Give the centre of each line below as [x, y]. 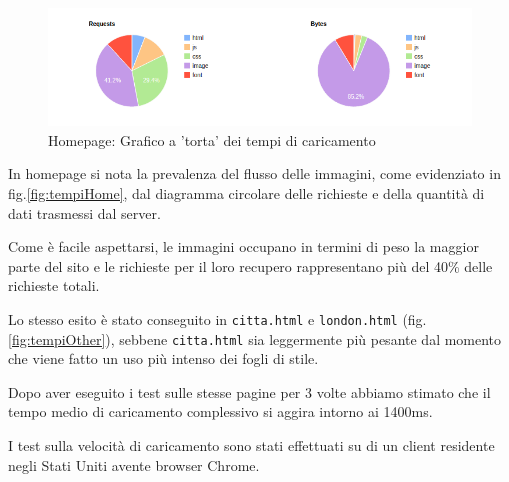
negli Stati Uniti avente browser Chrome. [134, 464]
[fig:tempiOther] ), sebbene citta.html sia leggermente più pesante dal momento [255, 338]
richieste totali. [54, 285]
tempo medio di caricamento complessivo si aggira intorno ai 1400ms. [220, 411]
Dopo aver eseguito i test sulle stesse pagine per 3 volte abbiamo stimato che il [249, 391]
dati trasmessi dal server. [84, 212]
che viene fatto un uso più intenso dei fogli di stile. [163, 358]
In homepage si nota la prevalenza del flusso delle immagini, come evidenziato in [254, 173]
